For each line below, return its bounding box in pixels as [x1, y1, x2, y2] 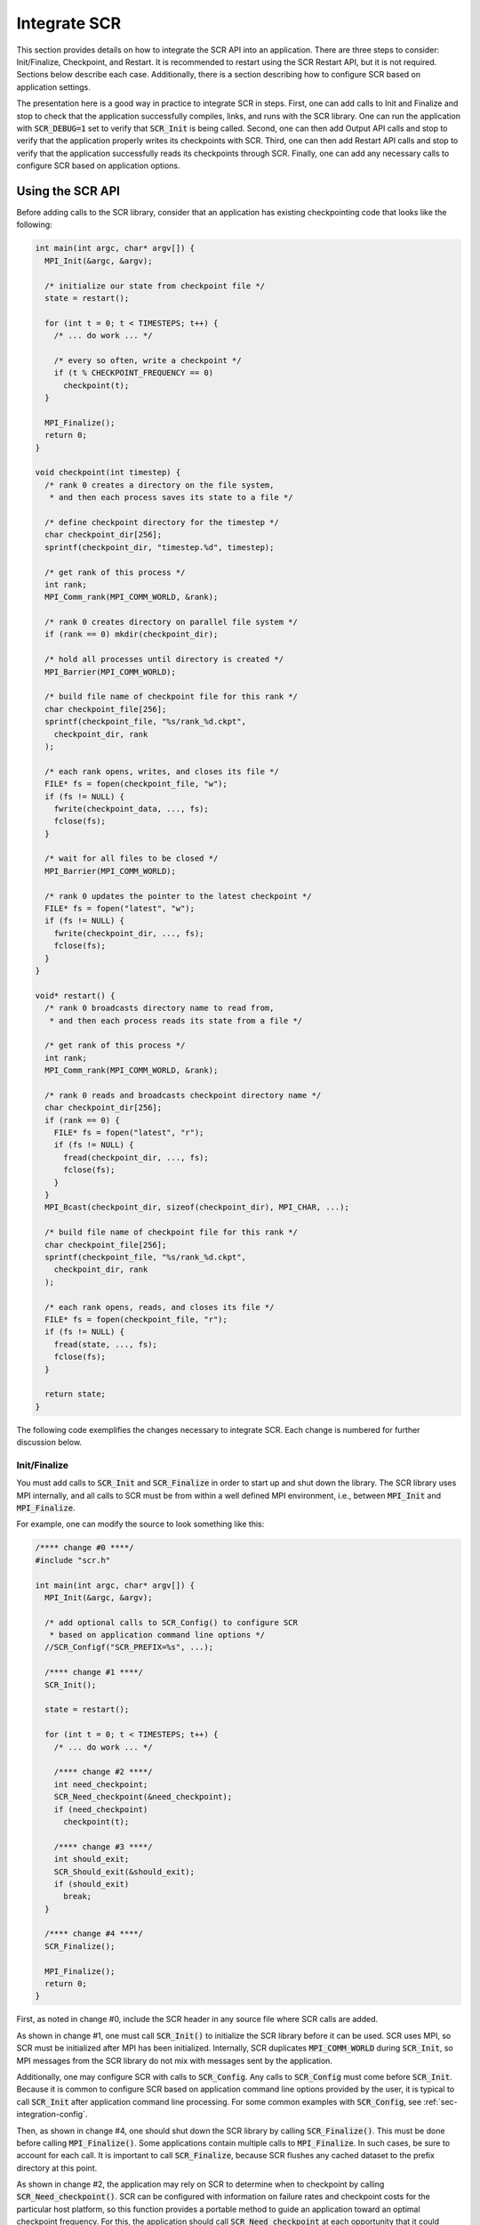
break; [63, 1891, 92, 1902]
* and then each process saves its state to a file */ [49, 492, 293, 503]
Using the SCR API [16, 183, 120, 198]
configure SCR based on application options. [16, 160, 181, 171]
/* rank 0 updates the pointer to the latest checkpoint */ [44, 891, 312, 901]
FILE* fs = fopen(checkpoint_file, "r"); [44, 1314, 228, 1324]
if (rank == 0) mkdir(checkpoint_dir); [44, 629, 219, 640]
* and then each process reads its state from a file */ [49, 1015, 303, 1025]
